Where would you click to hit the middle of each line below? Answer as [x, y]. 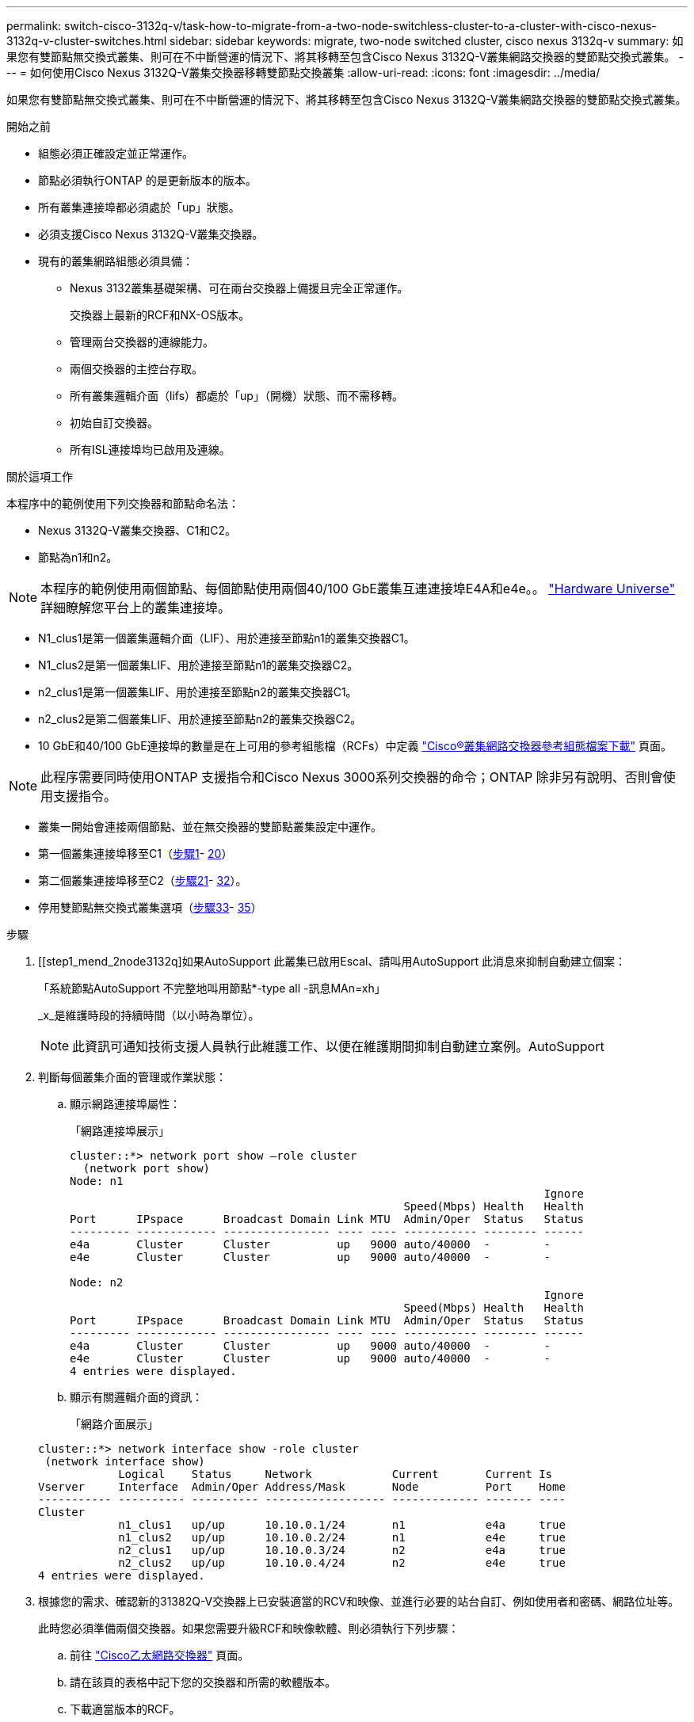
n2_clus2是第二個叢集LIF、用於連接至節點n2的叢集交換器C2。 [200, 719]
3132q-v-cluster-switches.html [87, 41]
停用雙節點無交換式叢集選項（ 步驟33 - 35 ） [150, 907]
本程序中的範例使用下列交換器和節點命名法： [123, 503]
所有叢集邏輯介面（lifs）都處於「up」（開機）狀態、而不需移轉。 [236, 396]
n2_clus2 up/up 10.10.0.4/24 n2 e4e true [342, 1563]
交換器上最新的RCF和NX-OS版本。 [160, 315]
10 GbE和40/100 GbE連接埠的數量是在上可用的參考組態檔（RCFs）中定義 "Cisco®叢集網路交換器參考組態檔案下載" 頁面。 [355, 746]
